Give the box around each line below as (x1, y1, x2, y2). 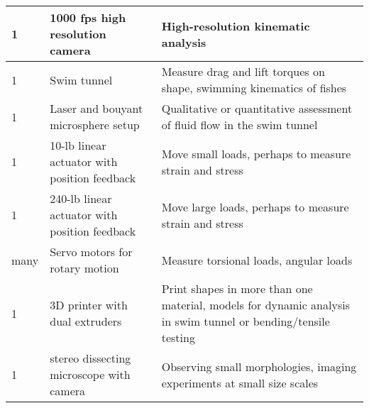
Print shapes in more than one (161, 280, 313, 297)
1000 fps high (50, 9, 126, 26)
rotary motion (50, 260, 119, 276)
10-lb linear (50, 137, 106, 153)
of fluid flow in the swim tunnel (161, 116, 318, 133)
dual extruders (50, 313, 122, 329)
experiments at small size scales (161, 374, 319, 391)
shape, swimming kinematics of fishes (161, 79, 347, 96)
